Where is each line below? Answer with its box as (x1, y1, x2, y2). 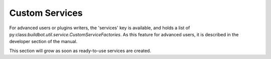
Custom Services (9, 7, 83, 18)
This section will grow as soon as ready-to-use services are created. (9, 48, 152, 54)
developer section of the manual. (9, 39, 78, 45)
